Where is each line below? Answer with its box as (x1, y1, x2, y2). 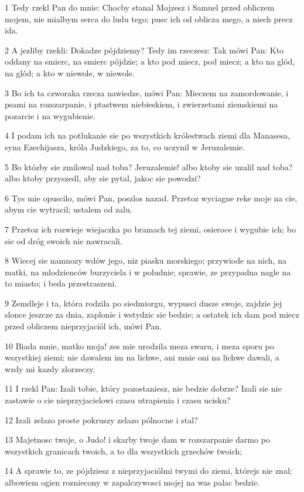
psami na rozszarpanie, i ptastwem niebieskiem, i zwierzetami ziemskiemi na (5, 98, 278, 110)
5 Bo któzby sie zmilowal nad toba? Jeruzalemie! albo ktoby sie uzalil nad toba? (5, 160, 293, 173)
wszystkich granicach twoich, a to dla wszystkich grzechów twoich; (5, 444, 242, 457)
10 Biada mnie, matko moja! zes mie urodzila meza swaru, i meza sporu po (5, 339, 274, 352)
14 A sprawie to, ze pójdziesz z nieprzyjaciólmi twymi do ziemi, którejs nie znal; (5, 464, 292, 477)
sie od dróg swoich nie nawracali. (5, 234, 122, 247)
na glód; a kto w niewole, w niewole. (5, 66, 135, 79)
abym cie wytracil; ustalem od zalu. (5, 203, 132, 215)
